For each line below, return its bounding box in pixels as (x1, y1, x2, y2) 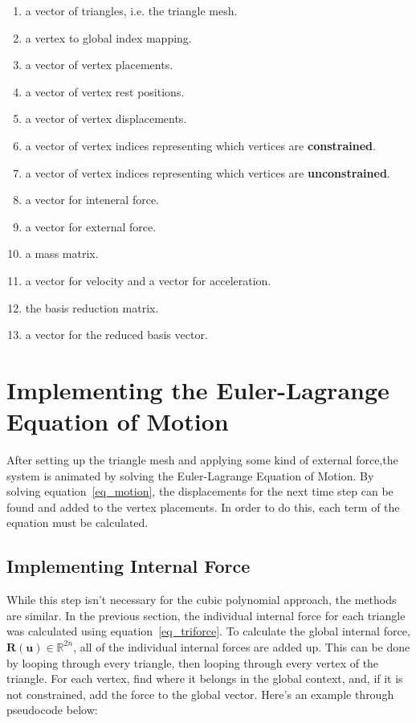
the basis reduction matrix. (25, 299, 159, 316)
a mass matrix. (25, 245, 99, 262)
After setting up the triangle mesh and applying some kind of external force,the (6, 451, 398, 468)
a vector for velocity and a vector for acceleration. (25, 272, 271, 288)
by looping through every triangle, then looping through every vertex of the (6, 654, 379, 671)
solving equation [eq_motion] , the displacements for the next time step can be (6, 483, 394, 500)
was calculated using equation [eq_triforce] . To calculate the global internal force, (6, 623, 410, 639)
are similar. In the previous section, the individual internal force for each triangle (6, 607, 406, 623)
